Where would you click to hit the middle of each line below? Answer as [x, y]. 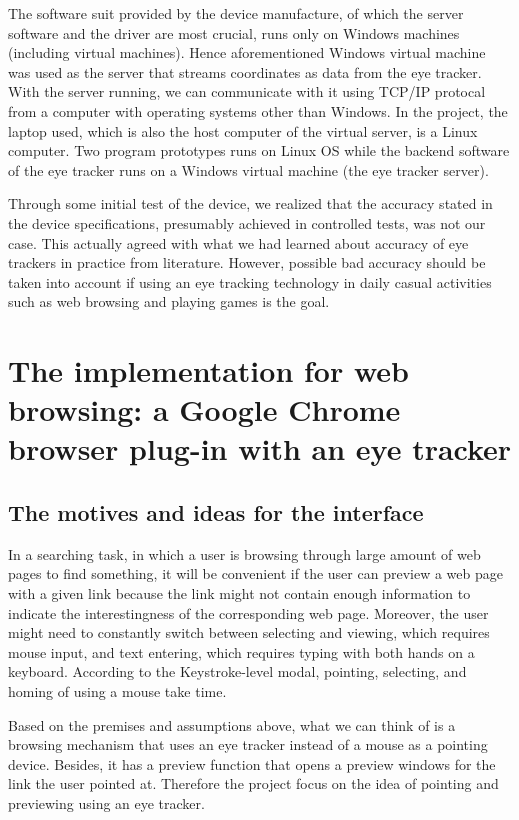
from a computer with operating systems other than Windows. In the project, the [258, 110]
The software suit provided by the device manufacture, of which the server [236, 13]
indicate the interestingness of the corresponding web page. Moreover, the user [248, 612]
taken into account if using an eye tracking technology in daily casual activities [250, 281]
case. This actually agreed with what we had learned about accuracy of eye [238, 242]
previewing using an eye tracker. [106, 802]
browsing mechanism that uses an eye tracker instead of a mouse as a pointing [248, 744]
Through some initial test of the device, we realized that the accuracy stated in [250, 203]
